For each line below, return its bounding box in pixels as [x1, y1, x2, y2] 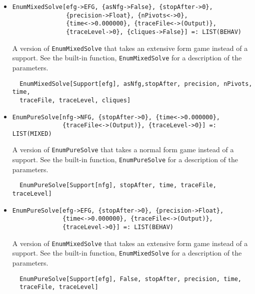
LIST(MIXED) [12, 130, 52, 137]
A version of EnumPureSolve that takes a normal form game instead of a [12, 144, 234, 155]
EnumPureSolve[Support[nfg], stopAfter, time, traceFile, [19, 182, 216, 189]
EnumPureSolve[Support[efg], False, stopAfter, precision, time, [19, 275, 241, 283]
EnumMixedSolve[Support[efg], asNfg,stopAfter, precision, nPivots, [19, 80, 252, 87]
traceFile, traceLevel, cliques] [19, 96, 131, 104]
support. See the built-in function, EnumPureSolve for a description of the [12, 154, 238, 165]
